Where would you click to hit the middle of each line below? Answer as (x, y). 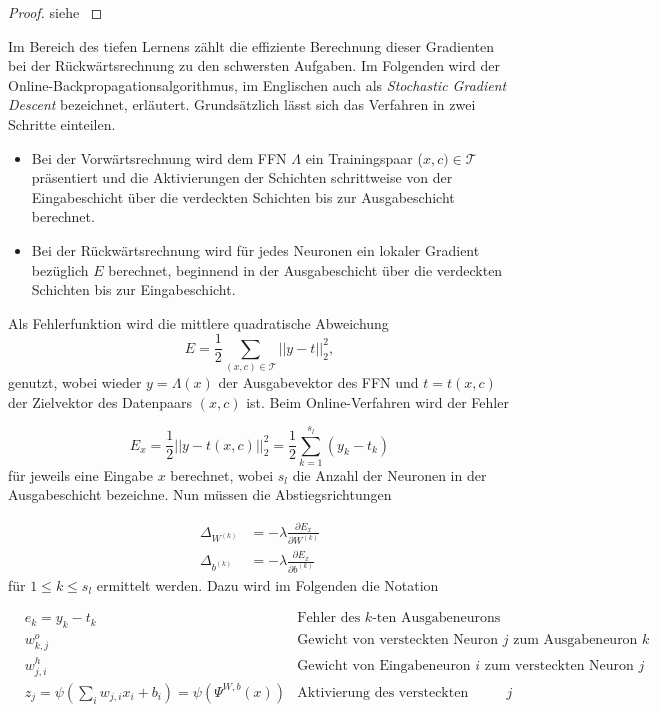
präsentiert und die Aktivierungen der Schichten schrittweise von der (242, 177)
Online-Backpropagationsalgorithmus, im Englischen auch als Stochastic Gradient (257, 84)
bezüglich (60, 269)
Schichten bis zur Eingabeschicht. (133, 289)
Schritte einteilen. (62, 123)
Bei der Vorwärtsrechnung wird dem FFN (159, 157)
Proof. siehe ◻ (55, 12)
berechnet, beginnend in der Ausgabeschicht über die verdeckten (305, 269)
